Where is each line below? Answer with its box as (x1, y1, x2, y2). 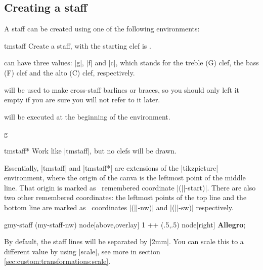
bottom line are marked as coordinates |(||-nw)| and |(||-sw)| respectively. (4, 202, 234, 212)
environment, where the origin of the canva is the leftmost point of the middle (4, 172, 246, 183)
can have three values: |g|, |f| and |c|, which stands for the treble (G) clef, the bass (4, 57, 259, 68)
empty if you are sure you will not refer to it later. (4, 94, 160, 105)
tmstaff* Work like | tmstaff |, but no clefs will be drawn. (4, 145, 177, 156)
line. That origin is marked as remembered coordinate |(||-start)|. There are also (4, 182, 256, 192)
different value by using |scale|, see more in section (4, 246, 160, 256)
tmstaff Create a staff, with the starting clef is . (4, 40, 151, 51)
